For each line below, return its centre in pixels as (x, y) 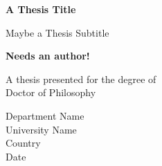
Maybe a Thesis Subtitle (57, 32)
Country (23, 143)
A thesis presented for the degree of (81, 79)
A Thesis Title (41, 9)
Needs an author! (48, 56)
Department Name (45, 115)
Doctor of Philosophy (51, 92)
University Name (41, 129)
